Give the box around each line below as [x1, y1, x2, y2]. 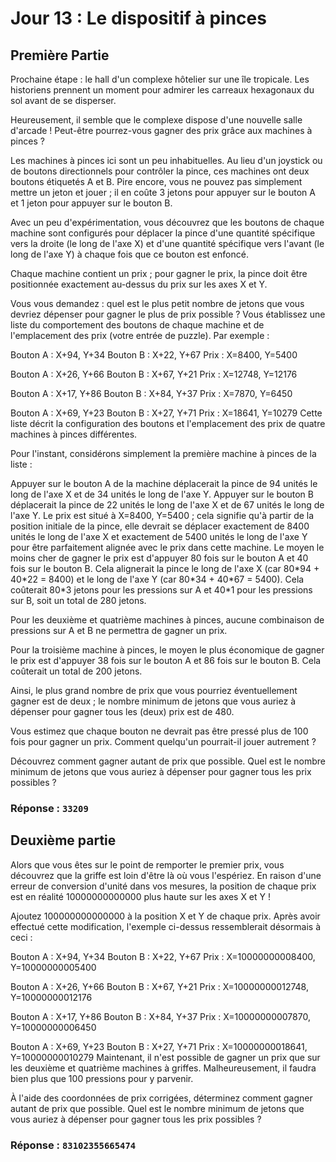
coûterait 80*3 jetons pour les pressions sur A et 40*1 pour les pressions [10, 584, 313, 596]
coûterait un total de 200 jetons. [10, 665, 143, 677]
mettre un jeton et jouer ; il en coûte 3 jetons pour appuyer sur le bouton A [10, 187, 316, 198]
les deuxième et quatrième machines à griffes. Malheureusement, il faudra [10, 1062, 317, 1074]
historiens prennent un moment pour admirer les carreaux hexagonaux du [10, 84, 315, 96]
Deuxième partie [10, 832, 117, 849]
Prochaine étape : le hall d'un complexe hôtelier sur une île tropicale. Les [10, 73, 310, 85]
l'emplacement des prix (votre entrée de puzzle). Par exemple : [10, 330, 270, 341]
